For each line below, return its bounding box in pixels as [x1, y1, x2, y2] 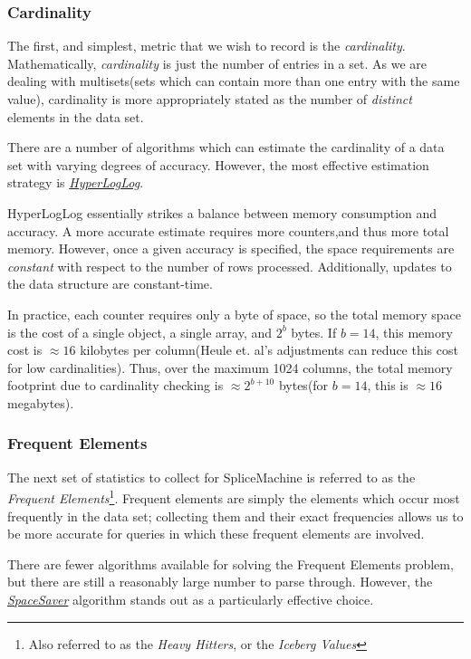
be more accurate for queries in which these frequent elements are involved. [7, 524, 425, 543]
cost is [7, 340, 43, 359]
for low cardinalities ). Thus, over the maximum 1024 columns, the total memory [7, 358, 453, 377]
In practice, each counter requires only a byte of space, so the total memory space [7, 304, 461, 323]
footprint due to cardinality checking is [7, 376, 224, 395]
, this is [367, 376, 409, 395]
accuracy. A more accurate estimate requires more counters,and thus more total [7, 221, 449, 240]
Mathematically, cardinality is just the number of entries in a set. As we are [7, 53, 427, 72]
